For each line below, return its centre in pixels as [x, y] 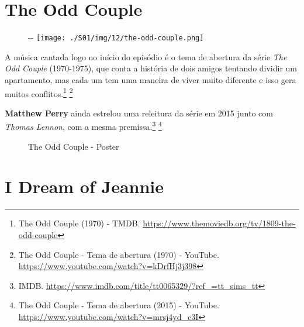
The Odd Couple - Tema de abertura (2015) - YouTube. [119, 305]
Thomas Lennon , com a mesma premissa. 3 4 [83, 126]
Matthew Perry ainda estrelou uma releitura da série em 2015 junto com [139, 113]
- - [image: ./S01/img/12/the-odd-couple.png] [116, 37]
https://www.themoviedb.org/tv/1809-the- [219, 223]
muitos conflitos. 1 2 [39, 92]
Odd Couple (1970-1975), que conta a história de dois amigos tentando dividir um [151, 68]
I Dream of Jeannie [84, 186]
